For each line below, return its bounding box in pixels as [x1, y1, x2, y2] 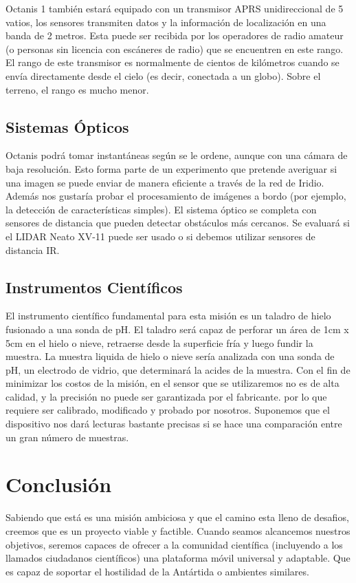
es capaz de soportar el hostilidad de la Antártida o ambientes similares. [5, 564, 309, 578]
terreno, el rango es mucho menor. [5, 82, 149, 96]
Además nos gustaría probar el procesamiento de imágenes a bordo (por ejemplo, [5, 189, 346, 203]
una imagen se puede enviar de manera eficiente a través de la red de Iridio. [5, 175, 324, 189]
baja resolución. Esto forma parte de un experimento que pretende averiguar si [5, 161, 337, 176]
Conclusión [5, 470, 112, 498]
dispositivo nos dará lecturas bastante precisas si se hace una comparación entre [5, 416, 342, 431]
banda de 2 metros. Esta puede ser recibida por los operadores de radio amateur [5, 28, 344, 43]
